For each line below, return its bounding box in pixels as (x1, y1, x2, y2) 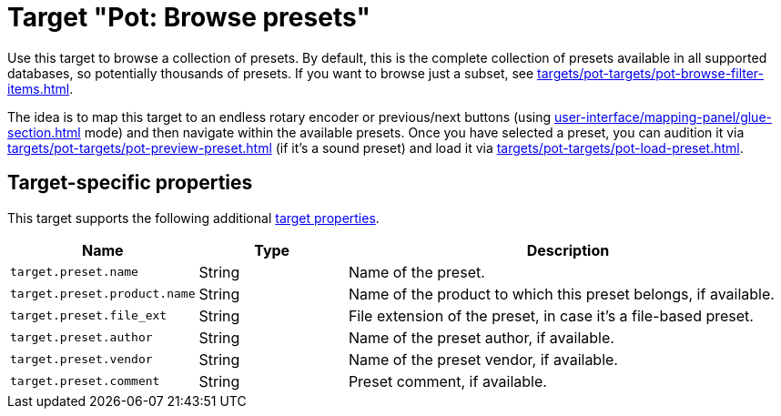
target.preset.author (10, 330, 153, 345)
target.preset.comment (10, 374, 160, 389)
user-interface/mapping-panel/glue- (553, 108, 772, 125)
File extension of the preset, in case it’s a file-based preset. (348, 306, 754, 325)
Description (526, 240, 610, 259)
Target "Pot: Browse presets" (7, 2, 370, 33)
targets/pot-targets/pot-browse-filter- (537, 65, 765, 81)
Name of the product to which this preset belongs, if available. (348, 284, 775, 303)
